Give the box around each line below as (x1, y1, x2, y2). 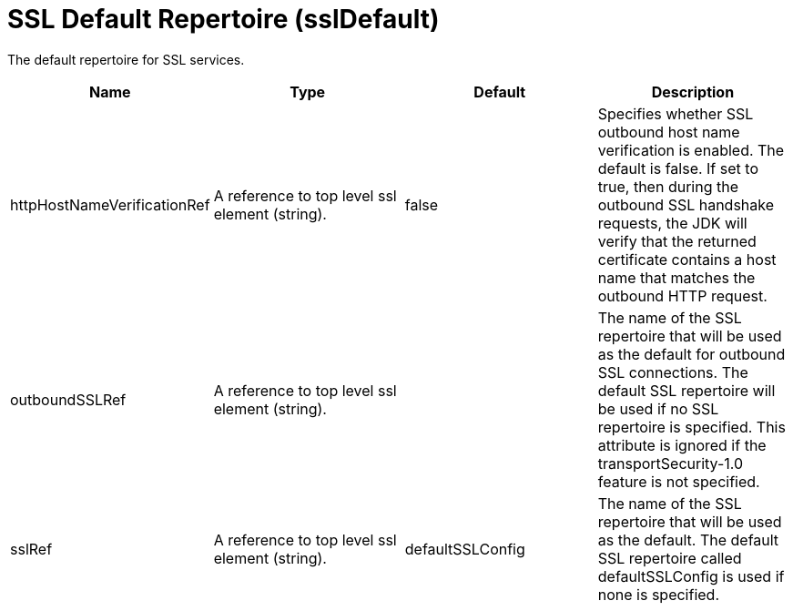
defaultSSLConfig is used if (597, 566, 785, 586)
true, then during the (597, 177, 738, 196)
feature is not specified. (597, 472, 760, 491)
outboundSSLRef (10, 390, 127, 409)
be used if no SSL (597, 399, 719, 418)
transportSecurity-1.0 (597, 453, 744, 473)
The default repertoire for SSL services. (7, 51, 245, 67)
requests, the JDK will (597, 213, 747, 232)
